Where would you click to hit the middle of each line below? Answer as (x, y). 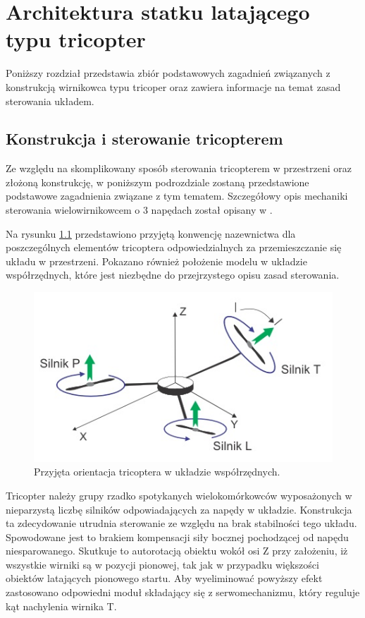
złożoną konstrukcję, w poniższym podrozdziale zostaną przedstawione (157, 182)
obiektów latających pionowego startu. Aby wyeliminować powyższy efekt (164, 578)
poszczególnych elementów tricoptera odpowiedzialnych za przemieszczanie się (174, 247)
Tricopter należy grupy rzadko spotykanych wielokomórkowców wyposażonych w (179, 495)
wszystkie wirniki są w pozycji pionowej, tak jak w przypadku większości (162, 564)
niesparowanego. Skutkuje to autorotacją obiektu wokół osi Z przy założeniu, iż (177, 551)
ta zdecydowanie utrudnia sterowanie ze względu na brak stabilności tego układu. (181, 523)
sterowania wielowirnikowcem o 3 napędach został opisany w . (139, 210)
